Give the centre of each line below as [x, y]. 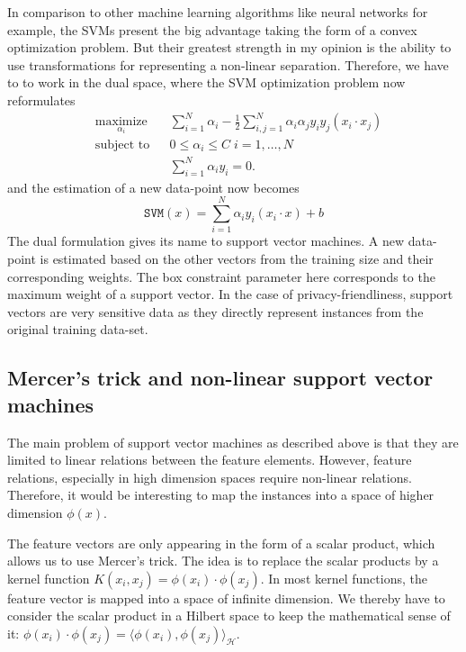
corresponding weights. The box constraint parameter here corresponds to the [221, 276]
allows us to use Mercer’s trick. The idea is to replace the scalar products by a [223, 561]
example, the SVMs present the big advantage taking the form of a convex [212, 29]
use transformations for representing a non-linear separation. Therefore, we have [228, 64]
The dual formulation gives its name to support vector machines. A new [206, 241]
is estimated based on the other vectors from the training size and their [237, 259]
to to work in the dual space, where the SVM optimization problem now [206, 82]
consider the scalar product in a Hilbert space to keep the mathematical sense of [229, 616]
